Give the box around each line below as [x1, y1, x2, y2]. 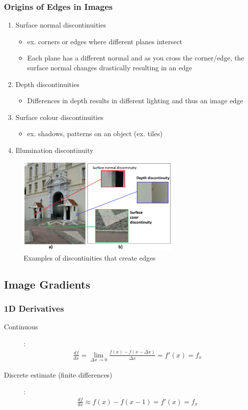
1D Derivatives [4, 302, 64, 314]
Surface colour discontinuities [15, 112, 104, 122]
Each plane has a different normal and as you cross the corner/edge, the [27, 53, 244, 63]
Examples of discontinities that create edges [24, 252, 156, 263]
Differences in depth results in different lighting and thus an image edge [27, 95, 243, 106]
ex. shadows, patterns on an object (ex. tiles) [27, 128, 163, 139]
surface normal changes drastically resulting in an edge [27, 62, 192, 72]
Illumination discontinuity [15, 145, 94, 155]
